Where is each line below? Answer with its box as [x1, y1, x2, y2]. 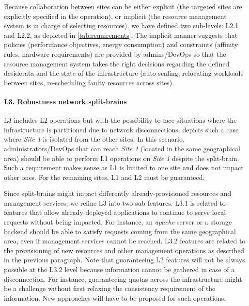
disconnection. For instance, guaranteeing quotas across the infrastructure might [4, 274, 242, 284]
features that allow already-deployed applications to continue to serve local [4, 207, 226, 217]
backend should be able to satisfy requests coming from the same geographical [4, 226, 236, 236]
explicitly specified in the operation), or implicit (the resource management [4, 11, 227, 21]
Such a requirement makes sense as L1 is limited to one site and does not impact [4, 162, 244, 173]
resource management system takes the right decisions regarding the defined [4, 58, 230, 68]
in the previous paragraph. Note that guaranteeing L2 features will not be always [4, 255, 245, 265]
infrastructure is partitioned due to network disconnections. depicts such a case [4, 124, 239, 134]
